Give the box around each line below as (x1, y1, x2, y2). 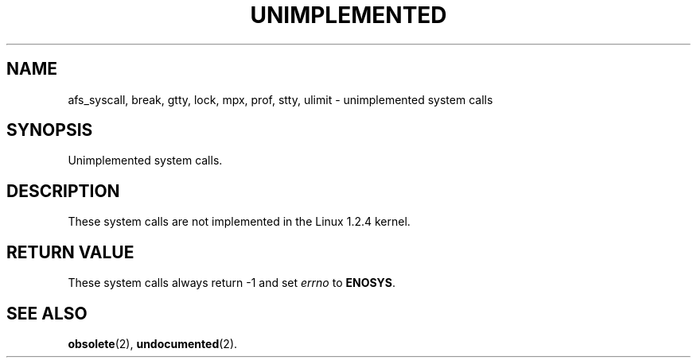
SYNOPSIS (6, 120, 93, 141)
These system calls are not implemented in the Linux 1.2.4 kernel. (68, 215, 411, 229)
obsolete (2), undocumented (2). (68, 336, 238, 350)
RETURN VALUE (6, 242, 134, 262)
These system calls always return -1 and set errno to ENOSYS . (68, 276, 396, 290)
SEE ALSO (6, 303, 88, 323)
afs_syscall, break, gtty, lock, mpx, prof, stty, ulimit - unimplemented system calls (68, 92, 493, 106)
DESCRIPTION (6, 180, 120, 201)
